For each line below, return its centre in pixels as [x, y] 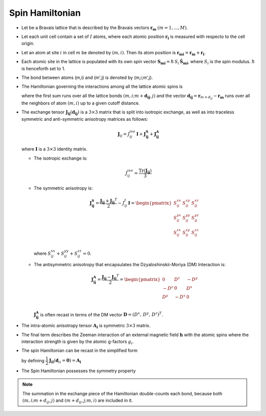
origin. [28, 43]
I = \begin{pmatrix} [150, 203]
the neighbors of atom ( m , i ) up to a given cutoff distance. [81, 103]
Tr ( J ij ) [145, 171]
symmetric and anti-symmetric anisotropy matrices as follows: [85, 119]
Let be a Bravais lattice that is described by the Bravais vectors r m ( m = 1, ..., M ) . [105, 28]
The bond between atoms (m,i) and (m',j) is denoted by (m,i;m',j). [87, 77]
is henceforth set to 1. [43, 69]
